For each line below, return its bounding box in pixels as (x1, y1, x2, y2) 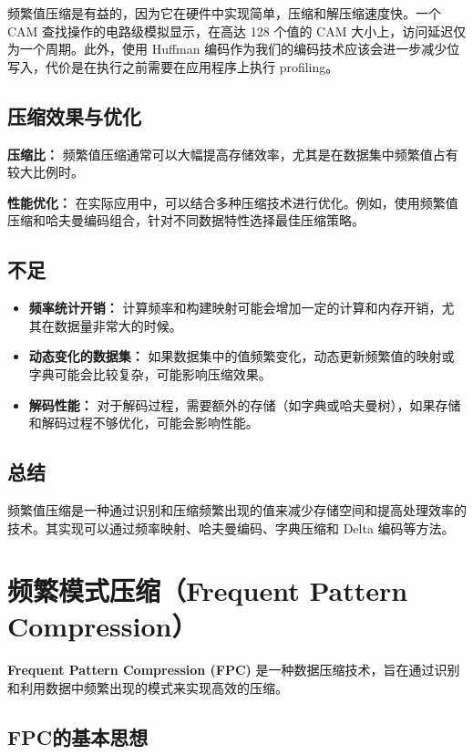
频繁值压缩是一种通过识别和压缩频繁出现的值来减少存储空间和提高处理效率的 (7, 500, 467, 519)
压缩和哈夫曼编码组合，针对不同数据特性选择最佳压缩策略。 (7, 211, 365, 230)
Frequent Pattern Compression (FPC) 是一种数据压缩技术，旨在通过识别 (7, 660, 460, 679)
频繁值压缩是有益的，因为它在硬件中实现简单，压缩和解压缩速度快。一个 (7, 4, 441, 22)
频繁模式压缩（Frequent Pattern (7, 572, 408, 609)
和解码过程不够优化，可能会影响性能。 (28, 413, 259, 432)
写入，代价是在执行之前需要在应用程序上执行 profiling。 (7, 57, 339, 76)
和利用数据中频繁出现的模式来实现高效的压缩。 (7, 678, 288, 698)
